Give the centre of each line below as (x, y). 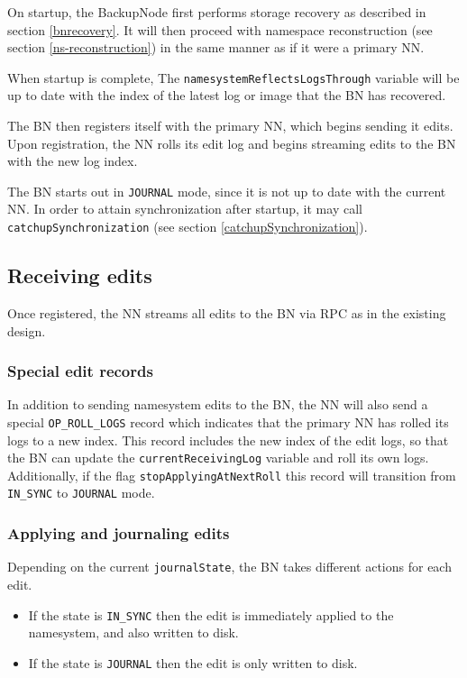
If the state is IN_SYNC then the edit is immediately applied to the (211, 614)
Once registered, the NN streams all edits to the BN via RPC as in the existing (227, 312)
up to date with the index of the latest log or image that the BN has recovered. (227, 95)
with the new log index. (73, 161)
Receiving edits (80, 275)
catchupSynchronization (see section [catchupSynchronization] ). (188, 227)
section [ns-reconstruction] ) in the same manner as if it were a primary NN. (216, 47)
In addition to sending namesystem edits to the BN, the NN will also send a (218, 404)
